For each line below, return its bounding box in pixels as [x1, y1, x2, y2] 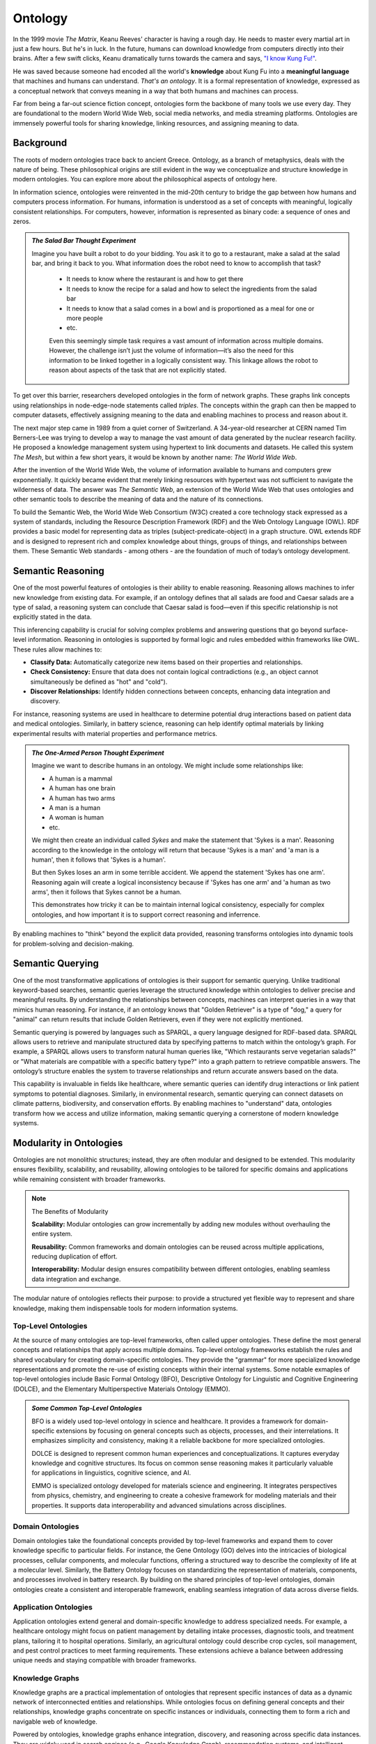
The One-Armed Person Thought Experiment [31, 749, 164, 757]
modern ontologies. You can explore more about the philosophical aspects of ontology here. [13, 175, 278, 183]
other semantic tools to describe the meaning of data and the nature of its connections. [13, 495, 264, 504]
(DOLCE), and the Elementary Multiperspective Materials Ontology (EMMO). [13, 1385, 230, 1393]
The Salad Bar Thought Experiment [31, 236, 136, 245]
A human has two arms [49, 794, 116, 802]
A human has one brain [49, 784, 116, 792]
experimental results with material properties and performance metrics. [13, 729, 218, 737]
